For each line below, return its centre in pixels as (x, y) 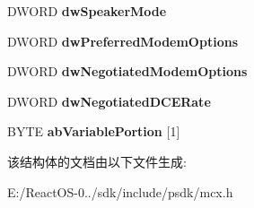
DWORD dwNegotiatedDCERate (109, 101)
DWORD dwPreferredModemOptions (123, 41)
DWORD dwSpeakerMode (87, 11)
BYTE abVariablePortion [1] (94, 131)
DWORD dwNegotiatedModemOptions (127, 71)
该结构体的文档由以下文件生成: (97, 161)
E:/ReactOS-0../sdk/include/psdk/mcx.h (120, 191)
